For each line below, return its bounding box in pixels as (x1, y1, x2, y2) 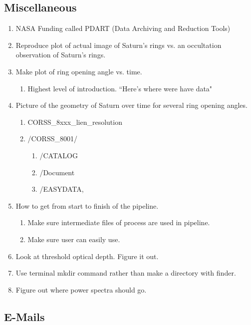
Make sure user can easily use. (27, 234, 120, 244)
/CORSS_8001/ (27, 133, 77, 144)
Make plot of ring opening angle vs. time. (15, 66, 142, 76)
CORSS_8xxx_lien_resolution (27, 116, 122, 127)
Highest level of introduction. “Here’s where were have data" (27, 83, 213, 93)
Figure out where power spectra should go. (15, 284, 147, 295)
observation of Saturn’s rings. (15, 49, 106, 60)
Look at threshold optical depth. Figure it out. (15, 251, 159, 261)
